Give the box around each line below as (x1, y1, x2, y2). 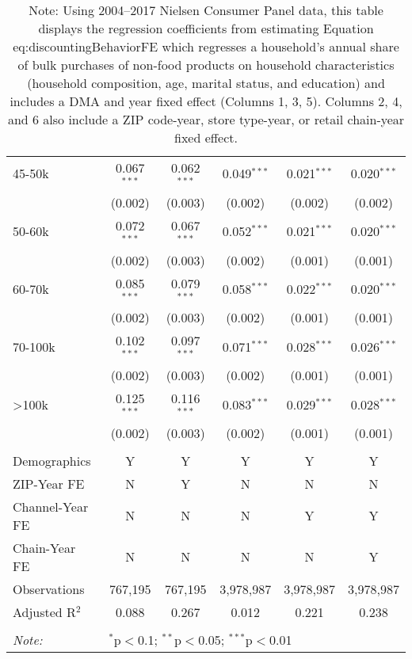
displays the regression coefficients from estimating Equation (38, 19, 374, 37)
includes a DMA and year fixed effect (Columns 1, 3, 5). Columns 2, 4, (10, 92, 402, 110)
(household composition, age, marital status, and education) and (27, 74, 385, 92)
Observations (13, 579, 85, 598)
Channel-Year (13, 497, 89, 516)
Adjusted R (13, 602, 76, 621)
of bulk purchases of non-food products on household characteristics (17, 55, 395, 74)
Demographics (13, 451, 91, 470)
